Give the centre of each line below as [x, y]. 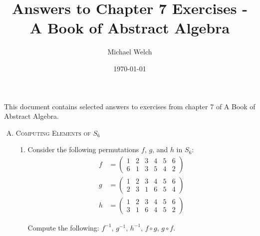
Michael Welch [130, 52]
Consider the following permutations [83, 149]
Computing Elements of [53, 132]
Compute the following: [63, 227]
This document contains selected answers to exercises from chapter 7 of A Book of [130, 106]
